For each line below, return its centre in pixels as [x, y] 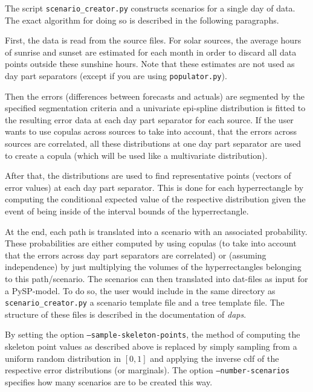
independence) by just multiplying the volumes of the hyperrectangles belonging [153, 267]
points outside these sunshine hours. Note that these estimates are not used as [150, 64]
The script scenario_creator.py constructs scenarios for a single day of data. [150, 8]
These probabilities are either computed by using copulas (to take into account [151, 243]
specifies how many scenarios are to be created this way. [109, 381]
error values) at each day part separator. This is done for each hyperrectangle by [154, 187]
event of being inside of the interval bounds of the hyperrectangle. [127, 211]
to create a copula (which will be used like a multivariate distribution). [136, 155]
